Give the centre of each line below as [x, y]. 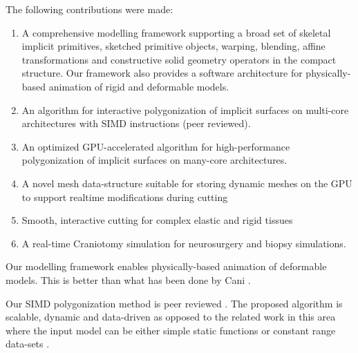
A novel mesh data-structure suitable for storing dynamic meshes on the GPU [187, 183]
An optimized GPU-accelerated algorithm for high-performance [156, 146]
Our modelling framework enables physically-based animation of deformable [166, 266]
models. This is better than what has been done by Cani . [128, 279]
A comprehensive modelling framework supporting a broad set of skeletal [176, 32]
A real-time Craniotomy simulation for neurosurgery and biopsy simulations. [184, 243]
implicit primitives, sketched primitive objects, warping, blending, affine [173, 46]
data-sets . [28, 344]
